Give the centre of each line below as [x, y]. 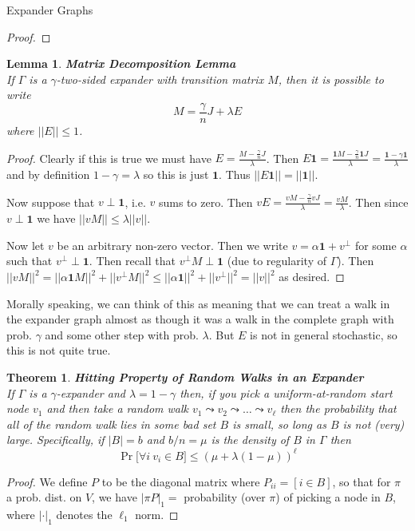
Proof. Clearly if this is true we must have [109, 158]
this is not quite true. [59, 350]
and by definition [48, 174]
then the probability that [338, 408]
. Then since [378, 202]
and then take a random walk [118, 408]
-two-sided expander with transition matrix [160, 79]
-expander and [91, 392]
